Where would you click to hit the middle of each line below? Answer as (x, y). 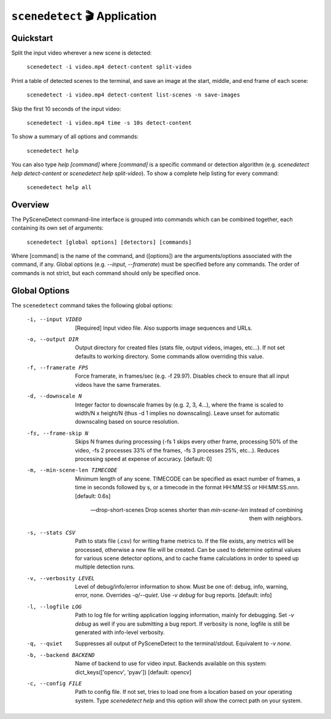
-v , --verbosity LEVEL (61, 578)
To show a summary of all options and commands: (75, 137)
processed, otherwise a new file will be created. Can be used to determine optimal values (188, 550)
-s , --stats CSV (51, 532)
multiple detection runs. (105, 567)
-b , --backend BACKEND (61, 655)
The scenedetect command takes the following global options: (92, 305)
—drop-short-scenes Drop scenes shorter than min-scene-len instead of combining (196, 510)
